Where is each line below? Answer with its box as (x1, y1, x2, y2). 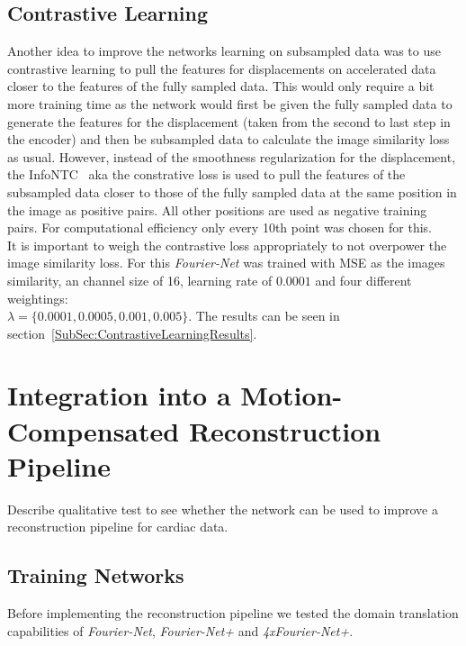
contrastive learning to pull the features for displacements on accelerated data (7, 59, 436, 77)
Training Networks (7, 561, 184, 589)
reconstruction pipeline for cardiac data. (7, 517, 229, 536)
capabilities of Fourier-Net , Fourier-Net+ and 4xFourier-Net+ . (7, 621, 354, 640)
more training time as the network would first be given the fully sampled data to (7, 94, 453, 113)
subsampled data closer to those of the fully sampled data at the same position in (7, 182, 457, 201)
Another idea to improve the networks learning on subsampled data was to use (7, 41, 441, 60)
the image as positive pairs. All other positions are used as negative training (7, 200, 427, 219)
